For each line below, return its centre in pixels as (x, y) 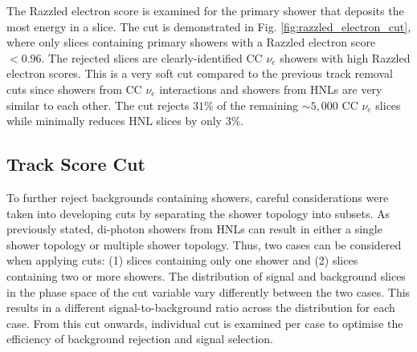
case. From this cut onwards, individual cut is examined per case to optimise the (205, 323)
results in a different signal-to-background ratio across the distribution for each (201, 307)
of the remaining (258, 105)
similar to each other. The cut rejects (98, 105)
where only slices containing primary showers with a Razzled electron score (191, 42)
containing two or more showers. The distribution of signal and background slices (206, 275)
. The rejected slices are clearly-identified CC (152, 57)
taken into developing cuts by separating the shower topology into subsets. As (198, 213)
